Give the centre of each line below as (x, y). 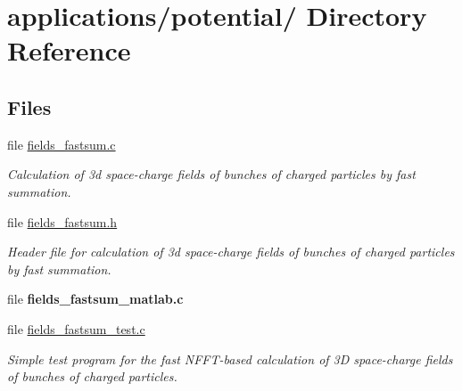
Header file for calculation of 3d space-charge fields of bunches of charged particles (231, 252)
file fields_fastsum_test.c (76, 328)
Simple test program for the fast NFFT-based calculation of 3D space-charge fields (230, 358)
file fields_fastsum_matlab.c (95, 299)
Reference (69, 50)
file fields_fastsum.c (62, 144)
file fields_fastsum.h (62, 221)
